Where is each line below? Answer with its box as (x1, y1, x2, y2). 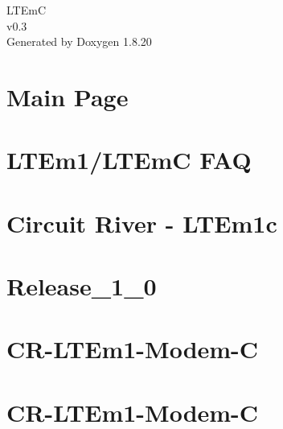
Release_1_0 (6, 270, 157, 303)
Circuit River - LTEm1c (6, 206, 277, 239)
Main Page (6, 80, 129, 113)
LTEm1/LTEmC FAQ (6, 143, 252, 176)
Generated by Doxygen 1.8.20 (6, 33, 152, 50)
